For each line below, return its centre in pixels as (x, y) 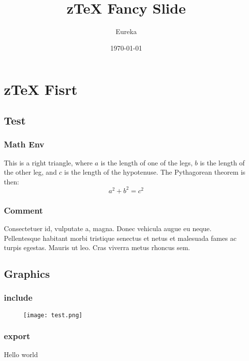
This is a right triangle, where (48, 162)
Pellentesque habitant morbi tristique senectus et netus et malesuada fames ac (120, 238)
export (17, 336)
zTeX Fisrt (41, 89)
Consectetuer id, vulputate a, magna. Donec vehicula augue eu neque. (108, 228)
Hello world (21, 354)
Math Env (24, 144)
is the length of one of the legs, (147, 162)
